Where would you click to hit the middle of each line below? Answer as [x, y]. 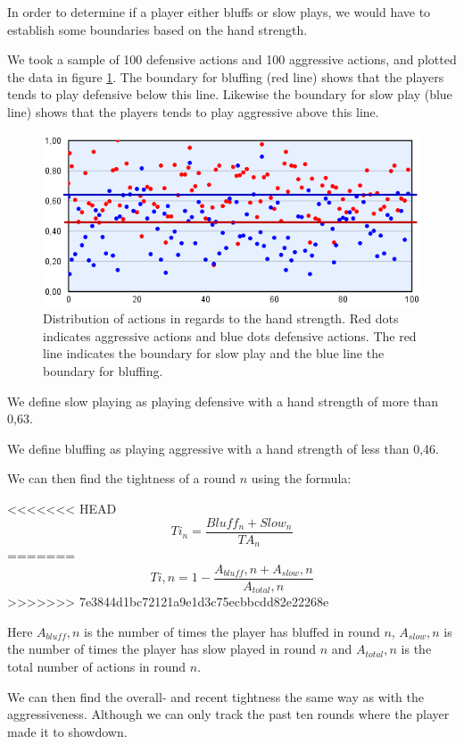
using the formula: [301, 478]
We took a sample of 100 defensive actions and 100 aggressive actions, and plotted [232, 59]
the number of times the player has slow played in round [162, 649]
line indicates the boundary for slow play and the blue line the [214, 353]
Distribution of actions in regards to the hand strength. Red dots [221, 318]
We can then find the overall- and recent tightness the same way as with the [215, 696]
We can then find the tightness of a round [122, 478]
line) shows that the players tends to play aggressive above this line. [193, 111]
